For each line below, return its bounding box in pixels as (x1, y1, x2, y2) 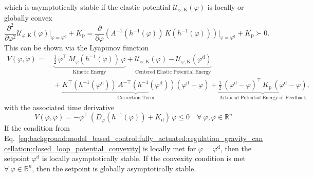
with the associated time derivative (4, 101, 115, 112)
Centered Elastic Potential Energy (135, 69, 211, 75)
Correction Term (117, 95, 155, 101)
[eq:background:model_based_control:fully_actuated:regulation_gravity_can (18, 133, 263, 144)
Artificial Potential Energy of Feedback (219, 95, 306, 101)
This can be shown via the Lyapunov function (4, 42, 149, 52)
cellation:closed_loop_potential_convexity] (4, 143, 141, 153)
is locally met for (142, 143, 196, 153)
